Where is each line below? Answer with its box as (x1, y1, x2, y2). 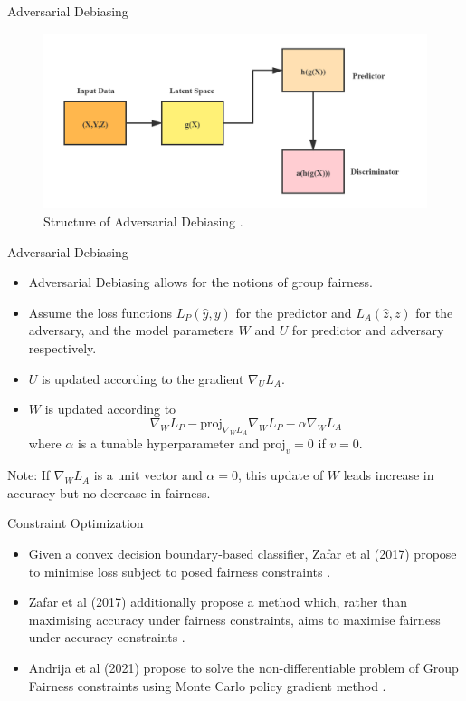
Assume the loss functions (28, 302, 173, 322)
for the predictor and (235, 302, 352, 322)
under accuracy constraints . (28, 628, 185, 647)
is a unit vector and (93, 466, 203, 485)
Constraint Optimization (7, 514, 144, 533)
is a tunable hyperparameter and (77, 434, 260, 453)
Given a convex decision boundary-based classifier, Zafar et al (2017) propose (28, 544, 457, 563)
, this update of (237, 466, 324, 485)
